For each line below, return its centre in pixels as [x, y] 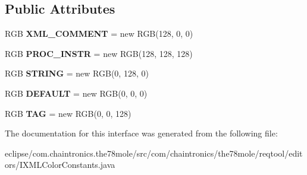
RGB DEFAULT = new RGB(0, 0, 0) [76, 93]
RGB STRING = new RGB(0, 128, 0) [77, 73]
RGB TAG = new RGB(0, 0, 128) [68, 113]
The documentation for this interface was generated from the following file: [141, 133]
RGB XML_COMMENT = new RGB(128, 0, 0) [99, 34]
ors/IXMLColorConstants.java [60, 165]
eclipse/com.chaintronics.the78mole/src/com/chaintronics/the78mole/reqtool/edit [154, 153]
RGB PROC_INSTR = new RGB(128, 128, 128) [99, 53]
